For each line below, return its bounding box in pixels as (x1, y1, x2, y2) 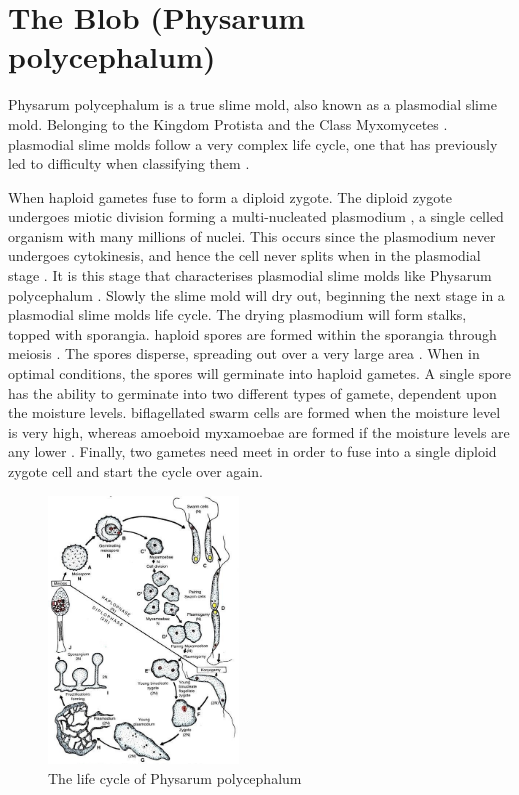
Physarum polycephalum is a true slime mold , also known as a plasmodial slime (8, 94, 497, 115)
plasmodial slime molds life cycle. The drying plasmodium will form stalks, (8, 304, 467, 325)
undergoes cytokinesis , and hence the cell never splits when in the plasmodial (8, 245, 481, 266)
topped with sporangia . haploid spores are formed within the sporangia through (8, 323, 497, 344)
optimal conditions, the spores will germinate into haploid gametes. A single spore (8, 363, 512, 384)
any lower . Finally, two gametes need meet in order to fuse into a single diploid (8, 441, 497, 462)
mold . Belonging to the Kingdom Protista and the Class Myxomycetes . (8, 113, 448, 134)
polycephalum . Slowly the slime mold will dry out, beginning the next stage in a (8, 284, 505, 305)
